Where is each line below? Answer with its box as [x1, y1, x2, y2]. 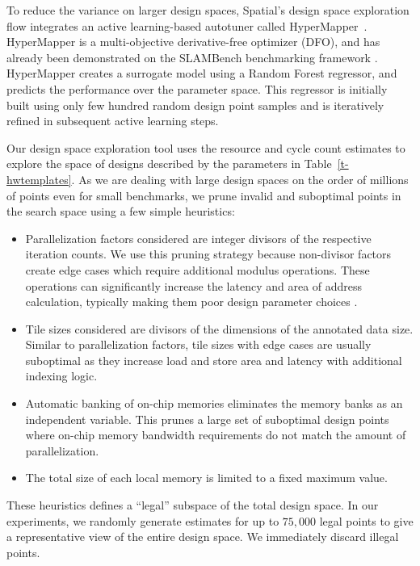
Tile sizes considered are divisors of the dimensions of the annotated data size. [25, 320, 414, 337]
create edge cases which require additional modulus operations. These [25, 261, 370, 278]
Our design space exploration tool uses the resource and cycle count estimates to [6, 139, 405, 156]
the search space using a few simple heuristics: [6, 203, 235, 220]
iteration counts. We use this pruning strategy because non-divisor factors [25, 245, 392, 262]
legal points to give [319, 512, 414, 529]
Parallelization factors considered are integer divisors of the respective [25, 229, 372, 246]
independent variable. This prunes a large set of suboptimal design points [25, 410, 389, 427]
